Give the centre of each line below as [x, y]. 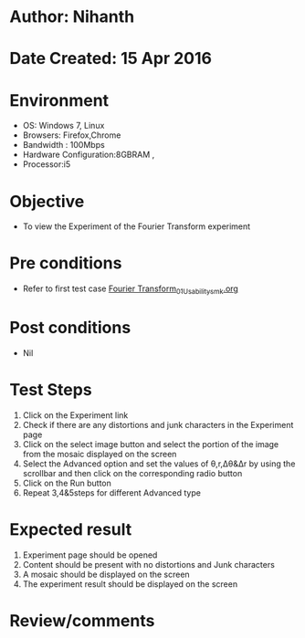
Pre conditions [66, 263]
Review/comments [82, 620]
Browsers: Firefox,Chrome [72, 135]
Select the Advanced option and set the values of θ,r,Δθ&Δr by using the [159, 464]
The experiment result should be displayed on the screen [130, 584]
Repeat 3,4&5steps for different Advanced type [111, 492]
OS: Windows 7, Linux [63, 126]
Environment [59, 100]
